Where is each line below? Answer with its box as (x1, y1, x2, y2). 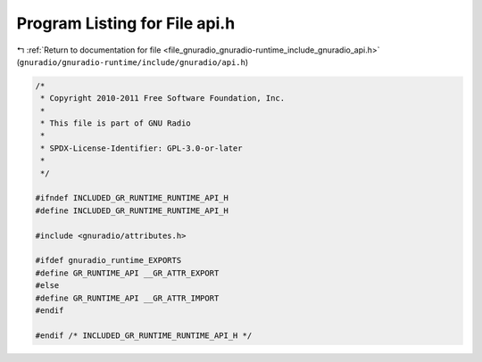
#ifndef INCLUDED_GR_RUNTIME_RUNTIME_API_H (35, 193, 229, 203)
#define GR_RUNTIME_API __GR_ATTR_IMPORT (35, 292, 220, 303)
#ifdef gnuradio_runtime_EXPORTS (35, 255, 182, 266)
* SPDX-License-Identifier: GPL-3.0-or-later (40, 143, 243, 153)
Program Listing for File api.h (16, 13, 236, 33)
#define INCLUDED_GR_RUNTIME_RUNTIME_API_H (35, 205, 229, 216)
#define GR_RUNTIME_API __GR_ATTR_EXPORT (35, 267, 220, 278)
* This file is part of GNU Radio (40, 119, 191, 128)
